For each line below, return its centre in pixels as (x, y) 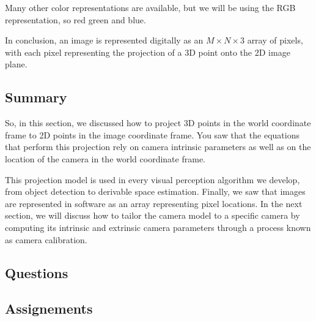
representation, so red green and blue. (75, 19)
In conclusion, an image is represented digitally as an (104, 40)
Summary (36, 97)
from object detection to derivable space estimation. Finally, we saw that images (155, 191)
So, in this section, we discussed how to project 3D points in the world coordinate (158, 123)
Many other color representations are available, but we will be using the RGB (150, 7)
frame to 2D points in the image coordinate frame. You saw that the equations (152, 134)
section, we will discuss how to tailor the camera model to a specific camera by (152, 215)
